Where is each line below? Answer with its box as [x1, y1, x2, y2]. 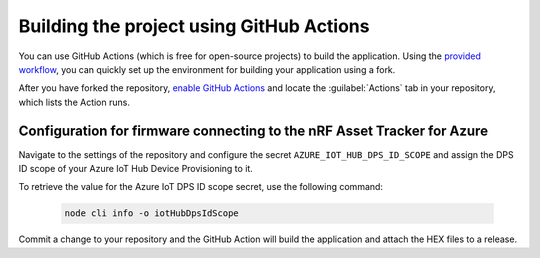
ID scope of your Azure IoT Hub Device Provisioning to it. [18, 163, 254, 175]
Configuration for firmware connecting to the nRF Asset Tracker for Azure [18, 122, 489, 139]
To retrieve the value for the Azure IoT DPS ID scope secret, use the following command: [18, 181, 384, 193]
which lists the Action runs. [18, 96, 130, 108]
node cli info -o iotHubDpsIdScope [64, 208, 239, 219]
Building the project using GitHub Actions [18, 15, 370, 37]
